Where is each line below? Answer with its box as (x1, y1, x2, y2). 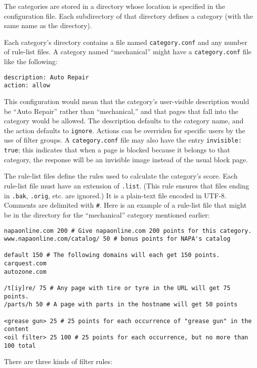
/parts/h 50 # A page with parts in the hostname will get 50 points (4, 301, 238, 308)
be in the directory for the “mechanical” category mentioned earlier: (4, 209, 210, 220)
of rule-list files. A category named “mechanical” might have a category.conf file (4, 46, 252, 57)
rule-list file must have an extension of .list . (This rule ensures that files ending (4, 180, 250, 190)
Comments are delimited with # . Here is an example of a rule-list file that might (4, 200, 247, 210)
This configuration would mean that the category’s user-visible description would (4, 96, 250, 106)
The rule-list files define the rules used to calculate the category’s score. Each (4, 171, 238, 181)
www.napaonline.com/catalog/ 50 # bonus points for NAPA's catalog (4, 235, 231, 243)
